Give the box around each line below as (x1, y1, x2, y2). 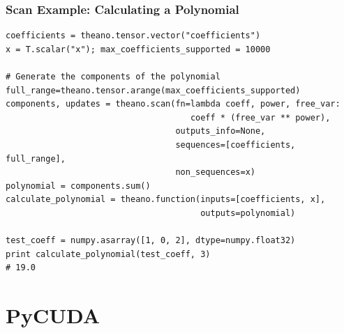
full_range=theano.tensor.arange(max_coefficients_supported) (6, 85, 301, 95)
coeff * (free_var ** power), (190, 112, 331, 123)
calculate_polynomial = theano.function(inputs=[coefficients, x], (6, 194, 326, 205)
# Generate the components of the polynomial (6, 72, 220, 82)
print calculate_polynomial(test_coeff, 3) (6, 249, 211, 259)
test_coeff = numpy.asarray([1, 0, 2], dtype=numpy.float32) (6, 235, 296, 246)
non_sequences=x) (175, 167, 255, 178)
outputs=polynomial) (200, 208, 296, 218)
